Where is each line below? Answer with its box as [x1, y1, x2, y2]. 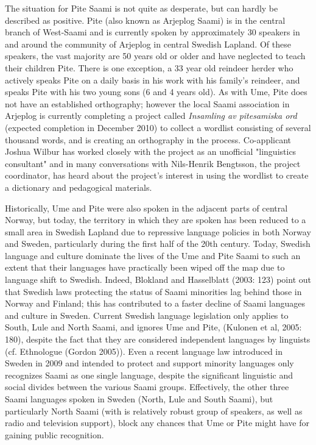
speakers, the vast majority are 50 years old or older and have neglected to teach [5, 49, 306, 62]
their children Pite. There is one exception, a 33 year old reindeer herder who [5, 61, 293, 74]
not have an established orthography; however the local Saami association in [5, 97, 290, 110]
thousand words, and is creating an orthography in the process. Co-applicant [5, 133, 292, 146]
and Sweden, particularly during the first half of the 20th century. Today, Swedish [5, 237, 311, 250]
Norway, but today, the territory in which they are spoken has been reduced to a [5, 213, 306, 226]
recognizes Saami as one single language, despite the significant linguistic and [5, 368, 293, 381]
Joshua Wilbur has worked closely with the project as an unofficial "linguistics [5, 145, 297, 158]
